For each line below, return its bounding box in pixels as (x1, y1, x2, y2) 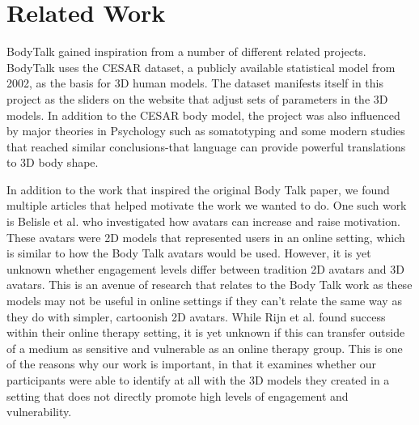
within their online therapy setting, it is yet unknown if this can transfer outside (6, 324, 405, 341)
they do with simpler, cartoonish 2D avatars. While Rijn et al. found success (6, 308, 386, 325)
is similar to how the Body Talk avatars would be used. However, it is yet (6, 244, 371, 261)
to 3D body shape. (6, 154, 99, 171)
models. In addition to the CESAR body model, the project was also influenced (6, 106, 400, 123)
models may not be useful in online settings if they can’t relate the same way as (6, 292, 402, 309)
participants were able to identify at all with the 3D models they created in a (6, 372, 390, 388)
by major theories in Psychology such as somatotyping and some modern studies (6, 122, 405, 139)
